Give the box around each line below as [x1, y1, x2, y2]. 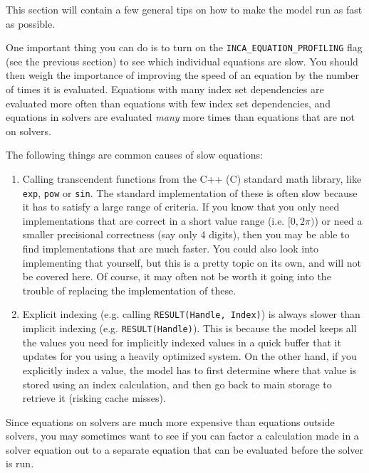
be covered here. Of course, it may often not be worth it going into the [22, 269, 331, 284]
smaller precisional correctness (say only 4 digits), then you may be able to [22, 227, 350, 242]
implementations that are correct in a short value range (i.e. [22, 213, 285, 228]
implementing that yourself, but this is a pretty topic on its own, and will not [22, 255, 362, 270]
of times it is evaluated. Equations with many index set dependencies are [6, 82, 324, 97]
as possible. [6, 16, 56, 31]
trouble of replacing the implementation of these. [22, 282, 237, 297]
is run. [6, 456, 34, 471]
